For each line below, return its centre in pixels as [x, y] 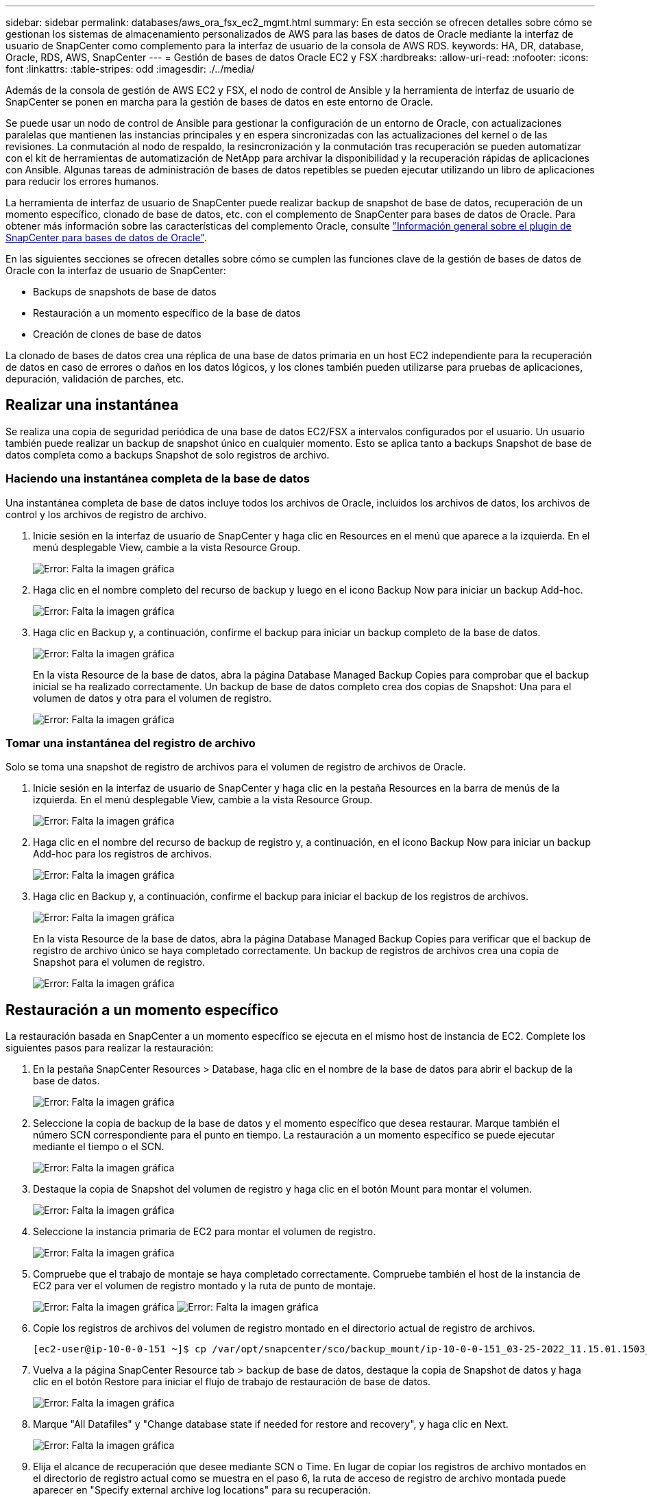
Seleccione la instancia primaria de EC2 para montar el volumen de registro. [205, 1232]
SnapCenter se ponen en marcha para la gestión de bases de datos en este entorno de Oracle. [219, 102]
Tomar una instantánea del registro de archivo [131, 743]
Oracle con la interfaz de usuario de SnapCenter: [116, 270]
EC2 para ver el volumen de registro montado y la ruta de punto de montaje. [205, 1286]
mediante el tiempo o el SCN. [99, 1147]
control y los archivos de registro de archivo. [106, 514]
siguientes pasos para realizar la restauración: [110, 1048]
